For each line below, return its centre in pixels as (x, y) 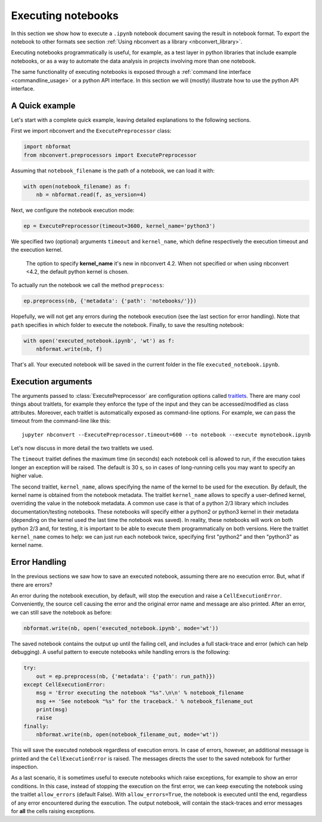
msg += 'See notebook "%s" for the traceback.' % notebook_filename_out (145, 701)
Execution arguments (52, 381)
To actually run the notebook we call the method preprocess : (87, 285)
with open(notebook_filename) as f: (77, 186)
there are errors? (32, 585)
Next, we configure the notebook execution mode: (73, 210)
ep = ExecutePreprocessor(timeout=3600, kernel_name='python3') (120, 226)
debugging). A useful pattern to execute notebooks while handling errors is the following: (120, 652)
